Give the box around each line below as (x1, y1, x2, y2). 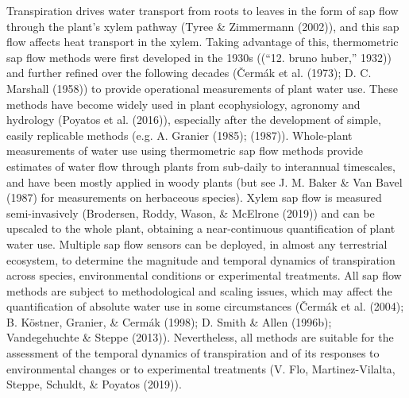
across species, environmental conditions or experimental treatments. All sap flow (6, 267, 402, 284)
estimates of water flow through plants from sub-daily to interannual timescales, (6, 157, 395, 174)
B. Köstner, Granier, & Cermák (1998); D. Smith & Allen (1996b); (6, 313, 332, 330)
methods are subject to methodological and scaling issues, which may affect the (6, 282, 392, 299)
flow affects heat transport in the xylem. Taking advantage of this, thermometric (6, 33, 399, 50)
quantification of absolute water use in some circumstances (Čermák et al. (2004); (6, 298, 404, 315)
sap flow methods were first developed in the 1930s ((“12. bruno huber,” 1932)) (6, 48, 392, 65)
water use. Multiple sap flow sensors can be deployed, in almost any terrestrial (6, 235, 388, 252)
